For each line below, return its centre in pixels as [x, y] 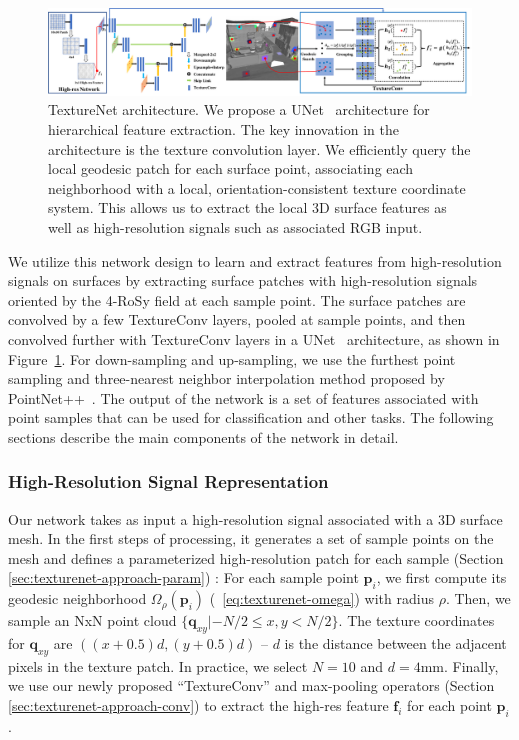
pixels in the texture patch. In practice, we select [158, 665]
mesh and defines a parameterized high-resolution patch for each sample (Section [256, 557]
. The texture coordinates [416, 620]
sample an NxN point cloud [92, 620]
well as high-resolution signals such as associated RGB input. [235, 226]
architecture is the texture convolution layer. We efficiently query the [259, 148]
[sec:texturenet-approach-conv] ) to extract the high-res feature [198, 705]
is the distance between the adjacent [395, 643]
